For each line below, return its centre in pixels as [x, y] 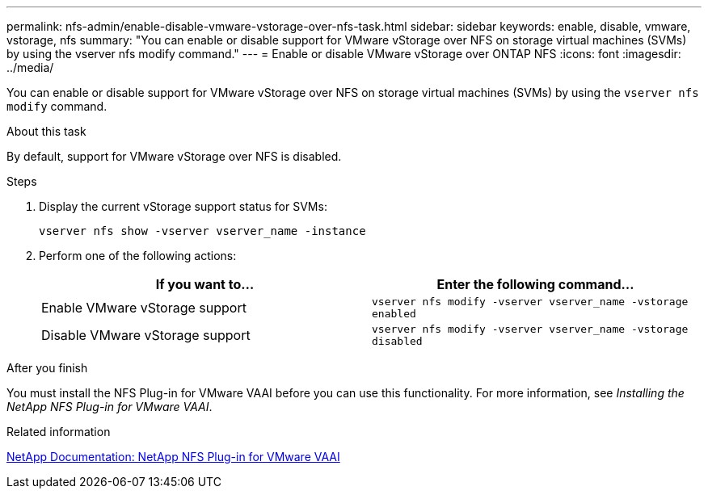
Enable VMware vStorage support [144, 308]
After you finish [47, 368]
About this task [46, 131]
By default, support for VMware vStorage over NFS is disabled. [174, 156]
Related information [59, 432]
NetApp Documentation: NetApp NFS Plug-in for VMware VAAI [173, 457]
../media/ [30, 67]
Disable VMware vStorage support [146, 335]
